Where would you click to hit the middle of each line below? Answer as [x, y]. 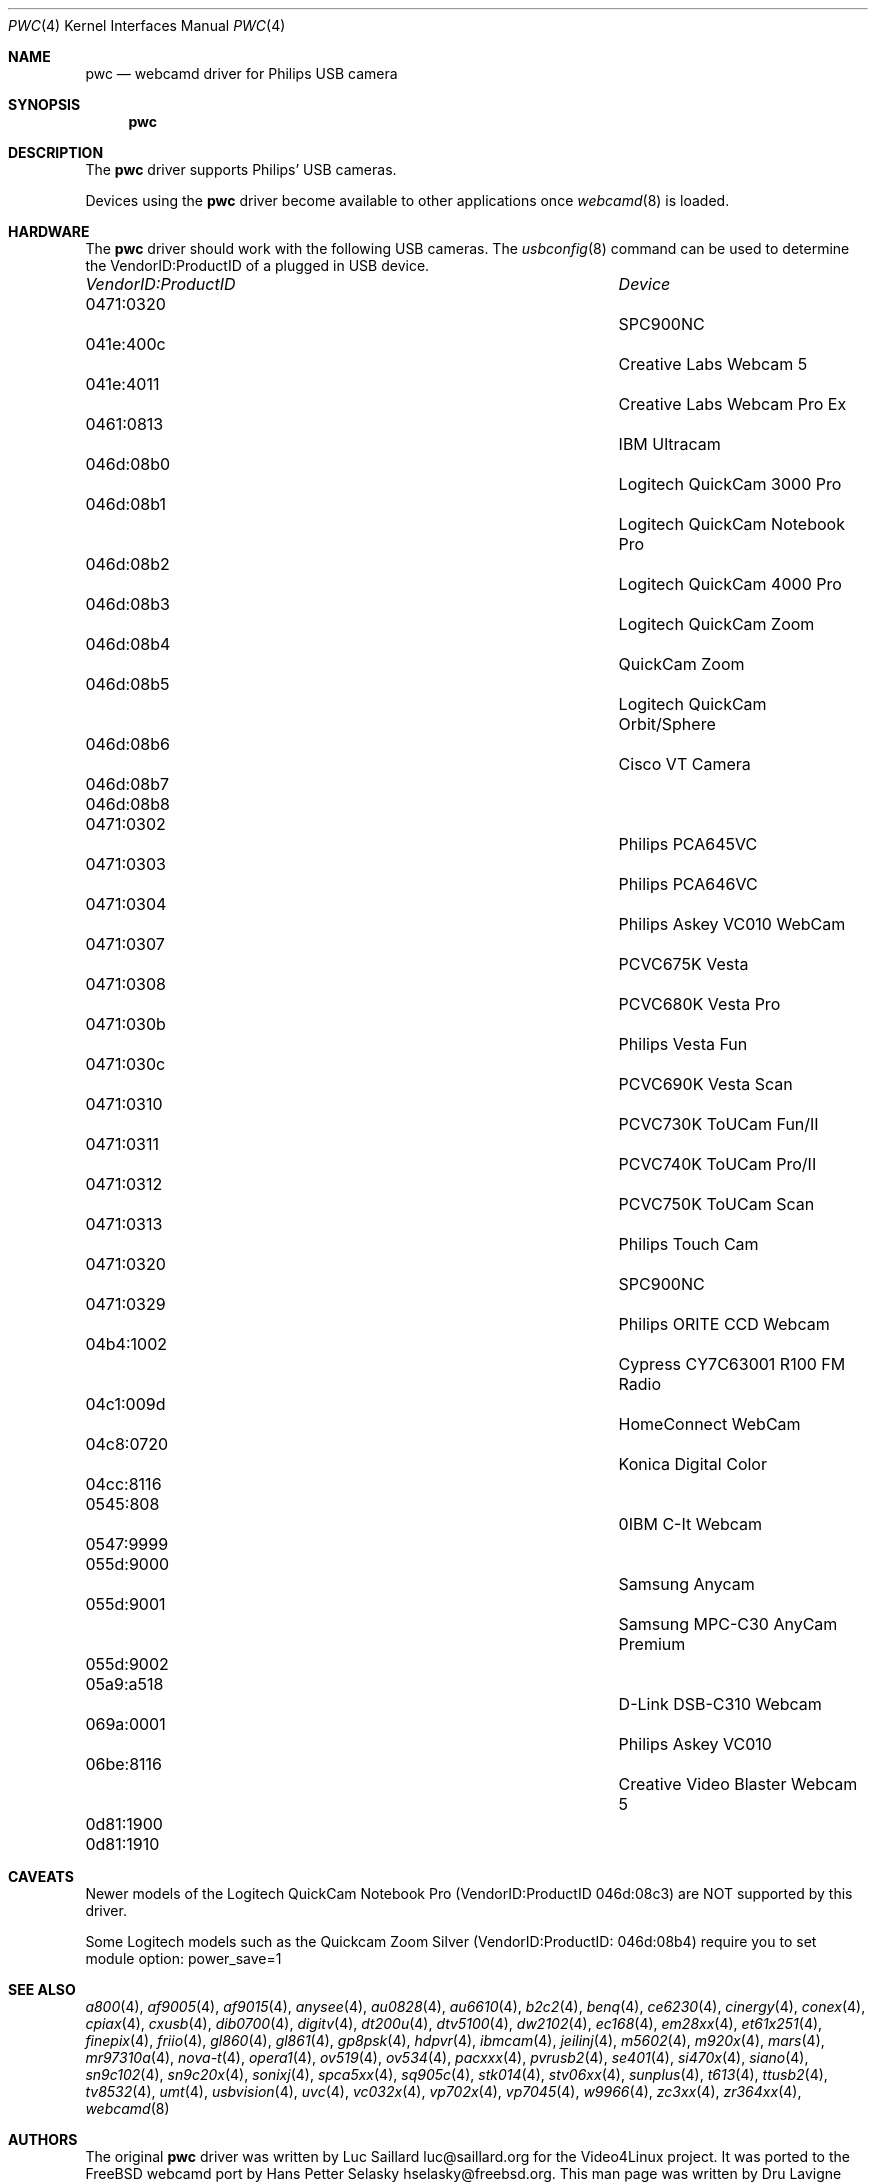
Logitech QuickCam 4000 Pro [730, 584]
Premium [652, 1644]
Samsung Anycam [686, 1584]
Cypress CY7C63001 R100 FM [732, 1364]
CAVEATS [41, 1876]
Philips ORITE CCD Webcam [724, 1324]
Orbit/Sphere [667, 724]
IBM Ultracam [669, 444]
